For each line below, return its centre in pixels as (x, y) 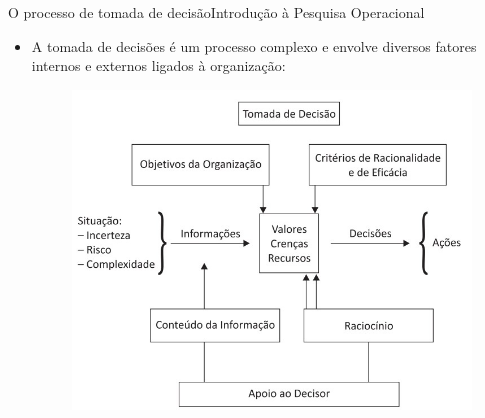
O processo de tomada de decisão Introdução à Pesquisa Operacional (216, 12)
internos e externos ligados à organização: (158, 65)
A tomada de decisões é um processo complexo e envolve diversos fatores (254, 45)
